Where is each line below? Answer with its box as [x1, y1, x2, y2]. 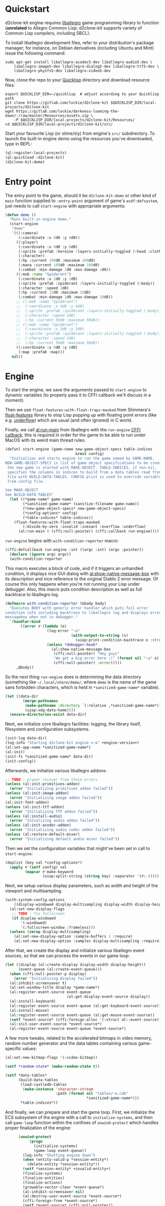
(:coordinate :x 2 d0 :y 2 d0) [18, 276, 78, 281]
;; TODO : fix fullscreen [11, 911, 65, 916]
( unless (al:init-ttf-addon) [5, 804, 65, 810]
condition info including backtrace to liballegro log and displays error [5, 610, 162, 615]
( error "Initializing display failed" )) [14, 976, 98, 981]
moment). [5, 397, 25, 403]
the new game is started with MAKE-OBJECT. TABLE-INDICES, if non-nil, [7, 465, 157, 470]
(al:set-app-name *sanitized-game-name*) [5, 745, 91, 750]
